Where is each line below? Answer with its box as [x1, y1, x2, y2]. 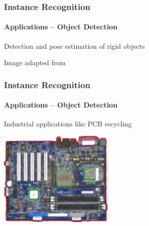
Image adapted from [4, 57, 66, 68]
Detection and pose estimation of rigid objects [4, 40, 145, 51]
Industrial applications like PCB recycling [4, 118, 132, 129]
